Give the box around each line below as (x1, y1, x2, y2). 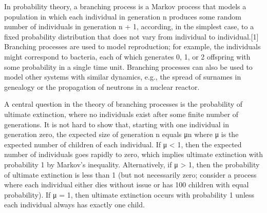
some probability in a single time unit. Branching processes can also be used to (4, 61, 253, 72)
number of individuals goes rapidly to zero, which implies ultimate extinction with (4, 149, 263, 160)
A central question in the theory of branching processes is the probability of (4, 99, 243, 109)
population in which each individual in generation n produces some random (4, 11, 241, 22)
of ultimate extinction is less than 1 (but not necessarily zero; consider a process (4, 169, 257, 180)
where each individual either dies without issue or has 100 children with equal (4, 179, 249, 190)
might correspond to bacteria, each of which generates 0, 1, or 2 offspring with (4, 51, 251, 62)
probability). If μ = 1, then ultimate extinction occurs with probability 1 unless (4, 189, 255, 200)
